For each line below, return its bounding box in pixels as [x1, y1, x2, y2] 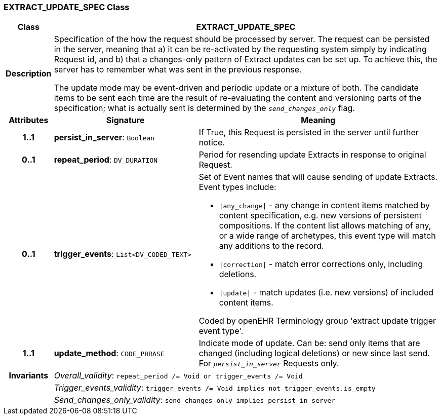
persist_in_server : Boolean [54, 132, 155, 143]
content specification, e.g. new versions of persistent [219, 210, 422, 221]
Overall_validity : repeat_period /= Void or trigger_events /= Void [54, 370, 303, 381]
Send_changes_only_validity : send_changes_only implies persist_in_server [54, 395, 336, 405]
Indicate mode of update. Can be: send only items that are [198, 338, 420, 349]
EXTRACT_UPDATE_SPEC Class [4, 2, 130, 12]
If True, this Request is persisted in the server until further [198, 127, 419, 138]
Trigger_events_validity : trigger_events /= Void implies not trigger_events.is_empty [54, 383, 376, 393]
